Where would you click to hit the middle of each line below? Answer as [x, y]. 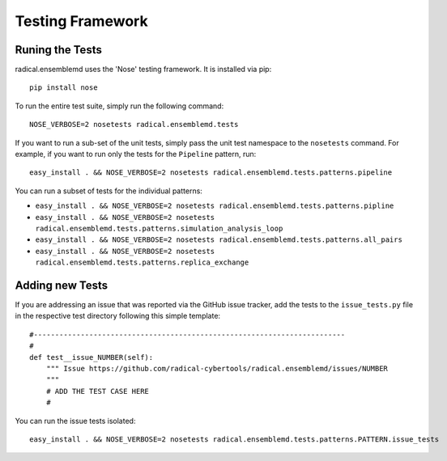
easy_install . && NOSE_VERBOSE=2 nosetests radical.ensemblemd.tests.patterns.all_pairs [219, 240]
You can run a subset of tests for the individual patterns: [109, 191]
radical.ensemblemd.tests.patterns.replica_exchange [142, 262]
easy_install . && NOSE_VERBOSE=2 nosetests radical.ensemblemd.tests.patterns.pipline [215, 206]
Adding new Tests [62, 285]
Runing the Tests [59, 50]
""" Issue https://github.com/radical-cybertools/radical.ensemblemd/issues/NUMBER [217, 368]
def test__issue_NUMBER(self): [92, 357]
